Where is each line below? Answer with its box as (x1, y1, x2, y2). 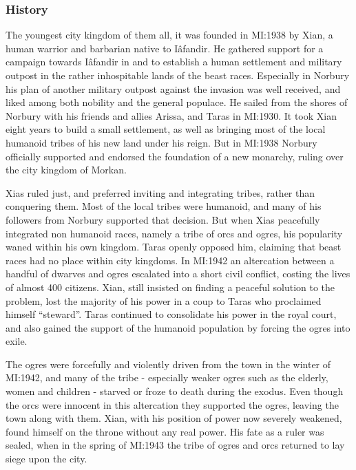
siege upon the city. (6, 451, 87, 466)
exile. (6, 334, 28, 348)
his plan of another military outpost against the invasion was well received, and (6, 81, 341, 96)
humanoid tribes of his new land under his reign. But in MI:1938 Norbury (6, 135, 317, 149)
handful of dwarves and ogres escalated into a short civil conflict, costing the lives (6, 266, 350, 281)
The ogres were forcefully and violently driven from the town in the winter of (6, 356, 331, 371)
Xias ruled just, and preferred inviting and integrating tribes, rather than (6, 185, 315, 200)
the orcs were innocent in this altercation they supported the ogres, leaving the (6, 397, 339, 412)
